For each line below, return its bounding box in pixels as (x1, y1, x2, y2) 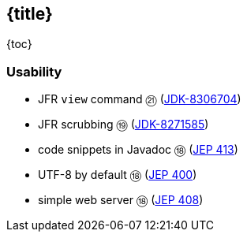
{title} (6, 4, 53, 24)
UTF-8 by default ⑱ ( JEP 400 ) (38, 168, 197, 182)
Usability (6, 63, 62, 80)
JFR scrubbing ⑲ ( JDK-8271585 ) (38, 117, 209, 132)
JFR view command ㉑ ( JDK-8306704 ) (38, 92, 241, 106)
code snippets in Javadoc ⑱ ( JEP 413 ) (38, 143, 238, 157)
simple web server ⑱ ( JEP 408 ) (38, 193, 204, 207)
